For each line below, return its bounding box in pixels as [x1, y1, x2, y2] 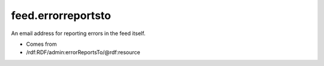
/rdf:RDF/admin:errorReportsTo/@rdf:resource [26, 49, 140, 56]
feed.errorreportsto [11, 9, 111, 22]
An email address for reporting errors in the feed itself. [11, 30, 146, 37]
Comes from [26, 40, 57, 48]
